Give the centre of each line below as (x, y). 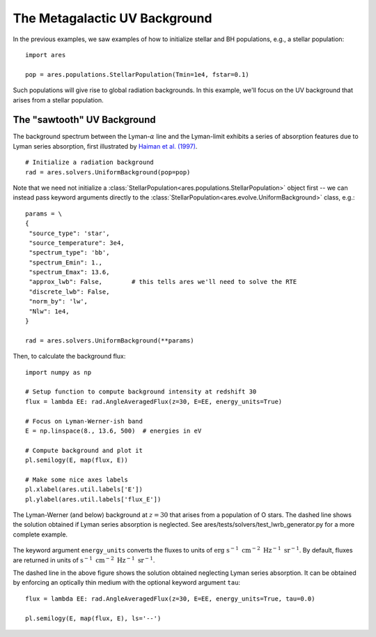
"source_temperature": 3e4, (77, 243)
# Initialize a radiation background (90, 163)
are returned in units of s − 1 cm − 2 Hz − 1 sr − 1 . (84, 560)
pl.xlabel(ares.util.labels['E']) (84, 489)
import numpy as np (58, 372)
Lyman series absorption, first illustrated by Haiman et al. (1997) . (105, 146)
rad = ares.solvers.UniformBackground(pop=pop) (108, 172)
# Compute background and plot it (84, 450)
